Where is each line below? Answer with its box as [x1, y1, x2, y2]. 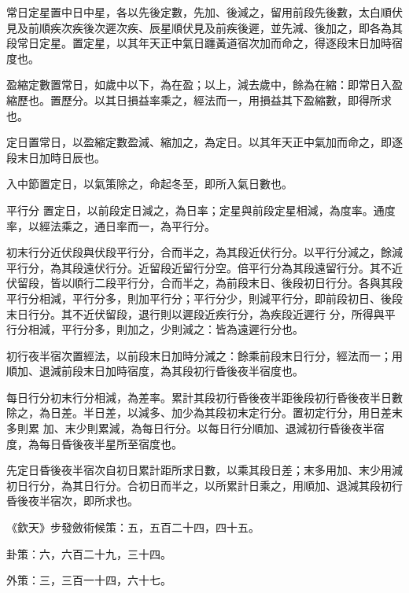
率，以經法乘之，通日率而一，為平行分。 [6, 217, 216, 234]
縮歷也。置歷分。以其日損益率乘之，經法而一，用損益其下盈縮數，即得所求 [6, 91, 392, 108]
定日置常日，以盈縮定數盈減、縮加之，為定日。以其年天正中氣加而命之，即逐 [6, 134, 403, 150]
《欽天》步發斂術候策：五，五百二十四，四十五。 [6, 519, 260, 536]
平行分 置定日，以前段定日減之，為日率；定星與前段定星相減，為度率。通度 [6, 201, 396, 218]
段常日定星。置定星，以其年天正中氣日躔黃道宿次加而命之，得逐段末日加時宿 [6, 35, 403, 51]
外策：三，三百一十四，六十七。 [6, 572, 171, 588]
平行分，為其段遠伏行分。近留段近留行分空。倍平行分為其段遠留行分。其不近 [6, 259, 403, 275]
